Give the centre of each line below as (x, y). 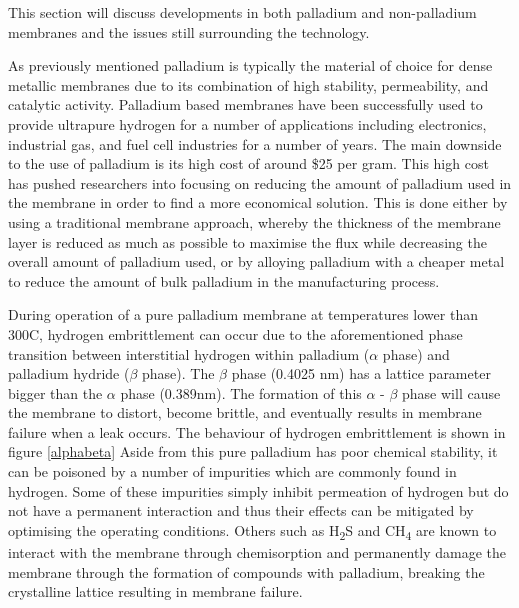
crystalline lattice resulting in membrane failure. (155, 591)
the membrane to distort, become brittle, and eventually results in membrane (245, 412)
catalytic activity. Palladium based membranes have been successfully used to (245, 104)
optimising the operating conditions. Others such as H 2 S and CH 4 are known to (252, 531)
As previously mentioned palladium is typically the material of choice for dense (250, 65)
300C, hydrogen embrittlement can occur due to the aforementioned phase (235, 333)
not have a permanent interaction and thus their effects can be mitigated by (241, 510)
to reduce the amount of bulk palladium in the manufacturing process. (224, 280)
